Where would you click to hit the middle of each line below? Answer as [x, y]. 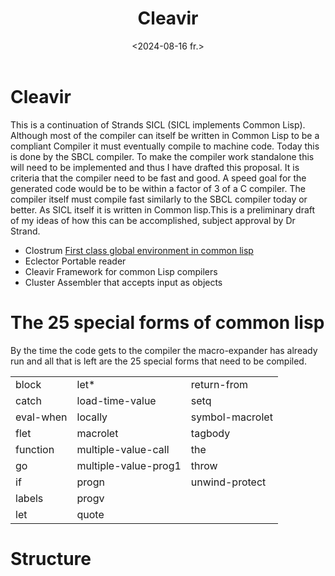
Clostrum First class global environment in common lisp [139, 250]
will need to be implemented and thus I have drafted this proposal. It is [155, 167]
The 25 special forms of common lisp [167, 322]
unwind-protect [228, 482]
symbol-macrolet [231, 417]
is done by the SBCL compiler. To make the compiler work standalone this [162, 156]
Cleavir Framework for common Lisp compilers [121, 271]
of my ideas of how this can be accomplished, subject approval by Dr [153, 220]
